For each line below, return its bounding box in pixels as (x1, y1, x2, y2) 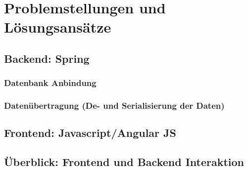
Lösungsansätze (4, 17, 111, 37)
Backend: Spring (4, 50, 90, 66)
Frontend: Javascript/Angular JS (4, 125, 176, 140)
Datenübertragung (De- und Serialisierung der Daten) (4, 99, 225, 112)
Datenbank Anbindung (4, 77, 97, 89)
